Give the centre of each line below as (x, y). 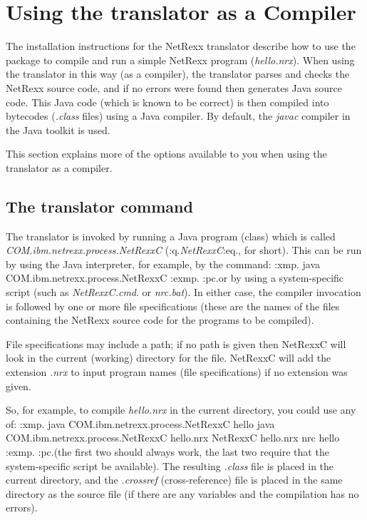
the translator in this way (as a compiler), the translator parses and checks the (178, 74)
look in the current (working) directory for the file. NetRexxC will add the (169, 358)
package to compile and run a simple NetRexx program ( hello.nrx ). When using (180, 60)
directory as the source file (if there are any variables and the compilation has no (182, 493)
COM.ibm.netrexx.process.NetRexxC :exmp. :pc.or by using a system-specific (175, 278)
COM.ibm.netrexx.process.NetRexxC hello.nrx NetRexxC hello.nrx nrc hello (173, 438)
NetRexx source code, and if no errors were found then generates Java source (174, 87)
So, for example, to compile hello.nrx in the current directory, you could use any (181, 410)
